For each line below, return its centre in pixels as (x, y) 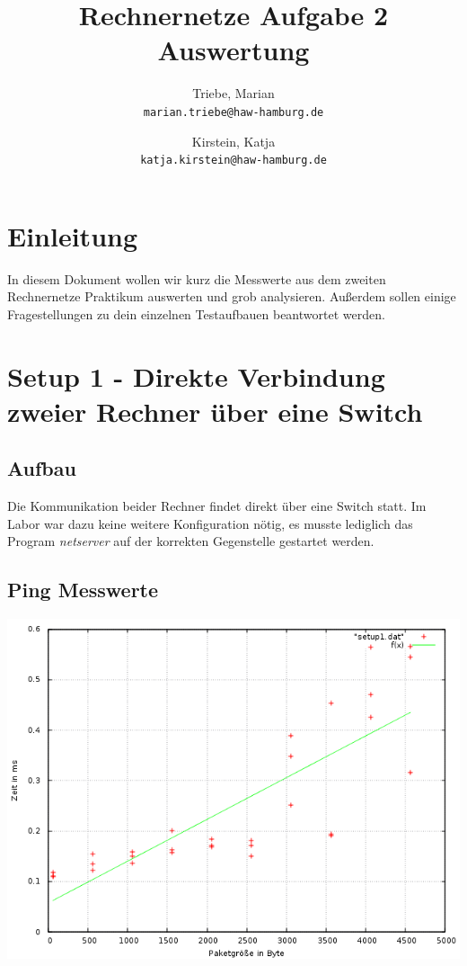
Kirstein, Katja (233, 141)
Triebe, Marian (233, 93)
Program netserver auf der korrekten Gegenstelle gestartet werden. (191, 541)
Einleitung (73, 235)
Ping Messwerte (83, 590)
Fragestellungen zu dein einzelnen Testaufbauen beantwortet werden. (196, 313)
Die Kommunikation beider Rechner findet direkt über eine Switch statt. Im (217, 506)
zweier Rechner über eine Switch (215, 411)
